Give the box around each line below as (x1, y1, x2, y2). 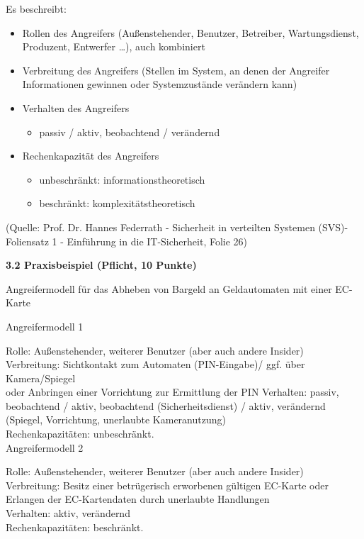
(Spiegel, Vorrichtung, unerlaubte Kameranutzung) (6, 412, 226, 427)
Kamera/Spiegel (6, 370, 76, 385)
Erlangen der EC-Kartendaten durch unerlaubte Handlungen (6, 491, 270, 506)
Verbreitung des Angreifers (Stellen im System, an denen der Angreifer (22, 62, 330, 77)
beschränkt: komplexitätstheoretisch (39, 196, 195, 211)
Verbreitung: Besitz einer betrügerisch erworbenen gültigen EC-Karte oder (6, 477, 329, 492)
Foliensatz (6, 233, 49, 248)
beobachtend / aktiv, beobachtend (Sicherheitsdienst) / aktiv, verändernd (6, 398, 326, 413)
